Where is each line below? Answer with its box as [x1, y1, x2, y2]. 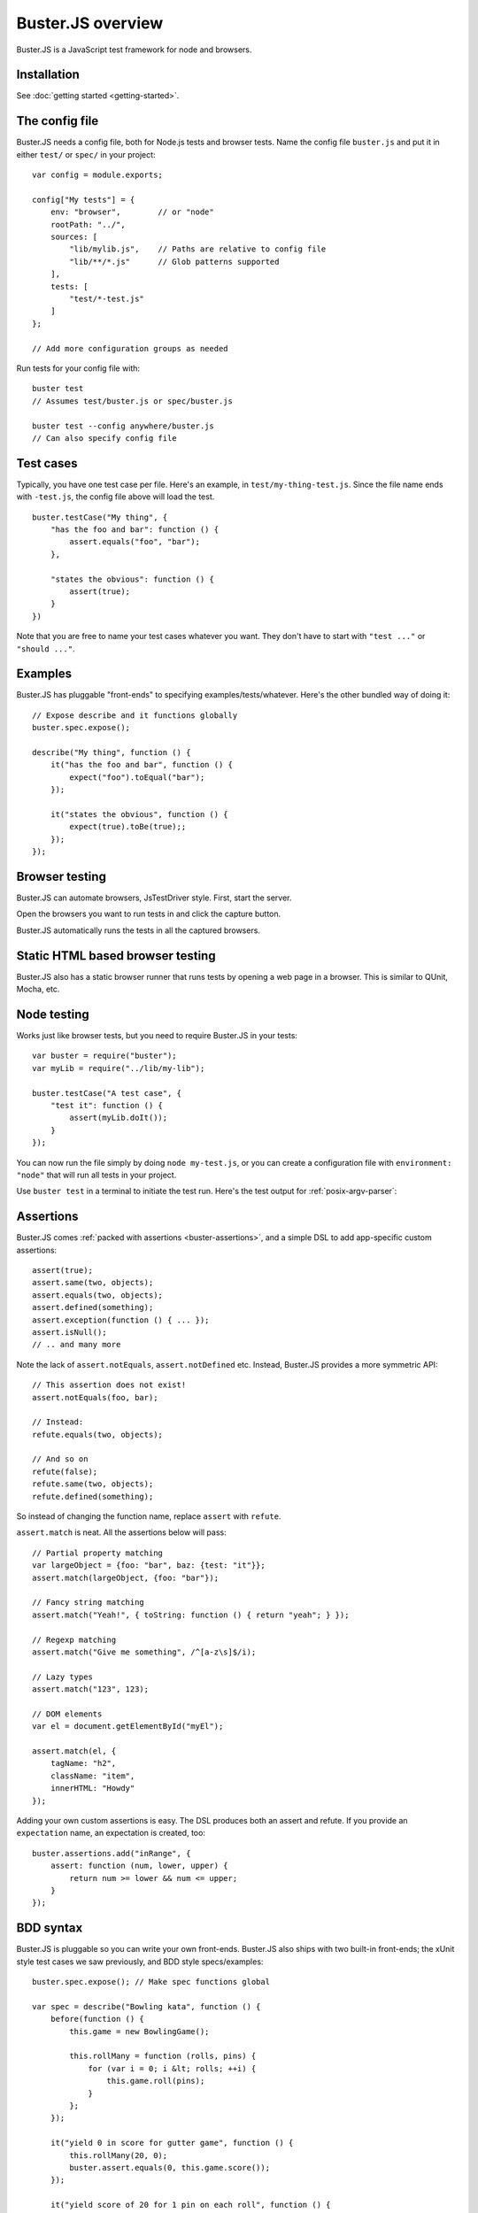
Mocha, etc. [16, 983, 60, 995]
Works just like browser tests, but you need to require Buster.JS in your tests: [16, 1030, 298, 1041]
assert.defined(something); [32, 1302, 154, 1313]
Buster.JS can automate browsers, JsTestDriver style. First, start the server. [16, 892, 292, 903]
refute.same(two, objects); [32, 1479, 154, 1489]
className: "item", [50, 1770, 135, 1781]
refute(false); [32, 1466, 98, 1477]
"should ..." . [16, 643, 75, 654]
